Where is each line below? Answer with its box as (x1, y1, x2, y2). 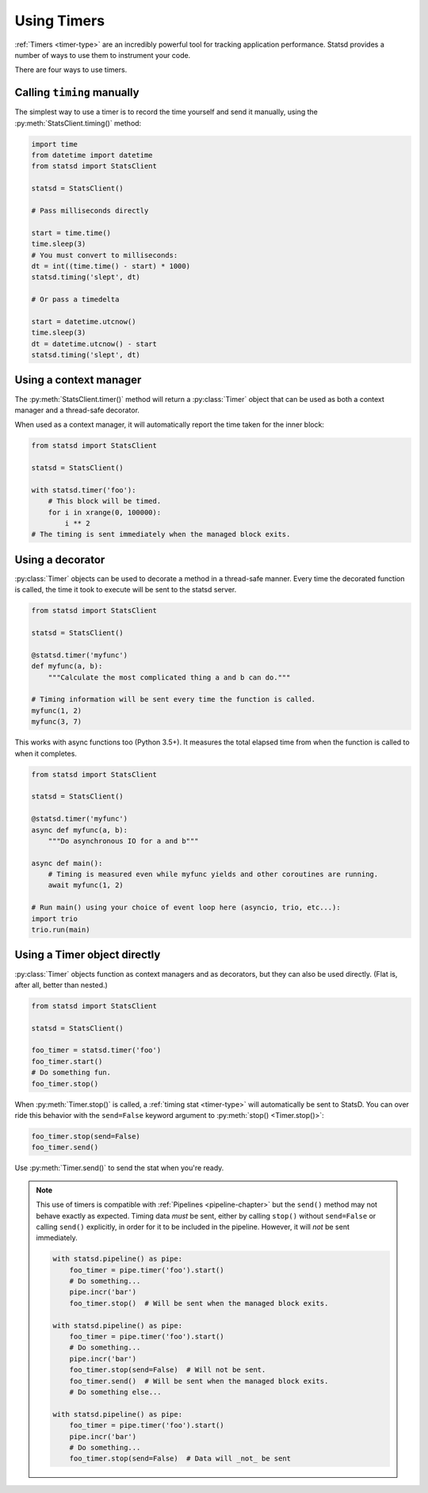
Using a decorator (14, 553, 105, 566)
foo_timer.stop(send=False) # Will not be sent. (69, 1365, 266, 1375)
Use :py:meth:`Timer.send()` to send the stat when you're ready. (14, 1163, 224, 1173)
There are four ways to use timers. (14, 65, 128, 75)
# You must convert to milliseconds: (31, 251, 178, 259)
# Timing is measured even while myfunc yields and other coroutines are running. (48, 870, 379, 879)
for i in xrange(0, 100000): (48, 507, 162, 517)
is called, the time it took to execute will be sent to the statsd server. (14, 585, 237, 595)
